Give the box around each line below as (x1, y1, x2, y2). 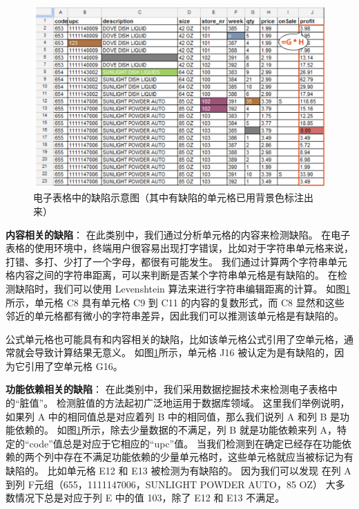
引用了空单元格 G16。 (24, 358, 123, 373)
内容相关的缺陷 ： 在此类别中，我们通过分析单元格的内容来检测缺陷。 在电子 (6, 227, 351, 241)
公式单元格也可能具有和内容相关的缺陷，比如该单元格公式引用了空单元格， (6, 331, 344, 346)
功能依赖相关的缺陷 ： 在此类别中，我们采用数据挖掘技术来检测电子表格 (6, 382, 328, 396)
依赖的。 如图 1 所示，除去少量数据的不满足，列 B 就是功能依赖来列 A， (14, 423, 338, 437)
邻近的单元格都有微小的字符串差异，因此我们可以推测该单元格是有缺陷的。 (6, 308, 344, 323)
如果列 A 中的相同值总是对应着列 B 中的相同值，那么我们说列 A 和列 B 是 (6, 409, 340, 423)
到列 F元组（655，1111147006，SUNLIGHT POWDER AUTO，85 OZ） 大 (6, 476, 336, 491)
